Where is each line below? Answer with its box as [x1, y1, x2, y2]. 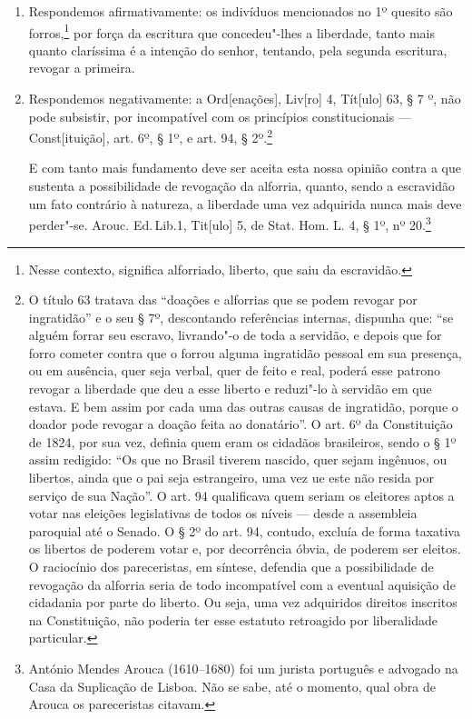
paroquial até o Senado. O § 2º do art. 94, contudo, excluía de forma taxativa [28, 521, 460, 540]
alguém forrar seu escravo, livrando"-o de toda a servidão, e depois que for [28, 325, 442, 345]
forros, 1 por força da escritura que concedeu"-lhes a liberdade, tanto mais [28, 20, 436, 42]
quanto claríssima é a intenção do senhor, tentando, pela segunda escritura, [28, 40, 447, 59]
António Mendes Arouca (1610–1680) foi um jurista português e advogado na [28, 658, 458, 677]
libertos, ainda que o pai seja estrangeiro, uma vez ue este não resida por [28, 468, 435, 487]
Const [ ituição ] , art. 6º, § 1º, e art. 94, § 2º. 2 [28, 125, 272, 146]
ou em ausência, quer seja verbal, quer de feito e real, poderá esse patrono [28, 361, 440, 380]
